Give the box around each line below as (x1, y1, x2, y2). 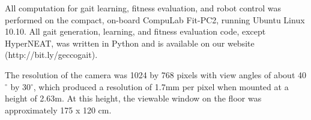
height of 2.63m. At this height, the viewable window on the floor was (5, 92, 262, 104)
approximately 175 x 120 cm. (5, 103, 112, 116)
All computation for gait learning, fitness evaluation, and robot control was (5, 2, 282, 14)
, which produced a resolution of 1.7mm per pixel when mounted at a (33, 80, 289, 93)
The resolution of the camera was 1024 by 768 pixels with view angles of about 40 (5, 68, 307, 81)
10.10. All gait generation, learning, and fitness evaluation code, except (5, 25, 266, 38)
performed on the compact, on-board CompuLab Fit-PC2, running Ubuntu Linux (5, 13, 305, 26)
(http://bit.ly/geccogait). (5, 48, 98, 61)
